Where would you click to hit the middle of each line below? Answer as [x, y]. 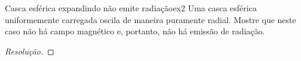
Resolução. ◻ [30, 51]
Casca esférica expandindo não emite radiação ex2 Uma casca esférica [131, 8]
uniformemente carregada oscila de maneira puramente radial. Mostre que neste [150, 19]
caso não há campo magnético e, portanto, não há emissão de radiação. [135, 31]
